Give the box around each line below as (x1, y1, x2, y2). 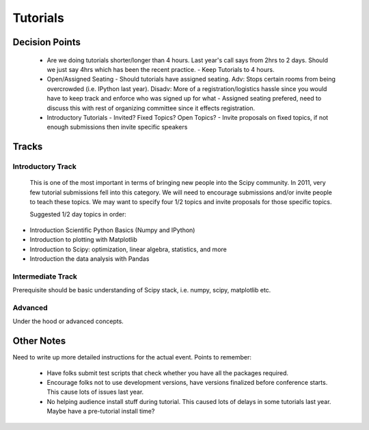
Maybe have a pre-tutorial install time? (46, 407, 155, 416)
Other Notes (12, 336, 66, 347)
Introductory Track (12, 162, 77, 171)
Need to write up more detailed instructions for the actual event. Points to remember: (12, 353, 252, 362)
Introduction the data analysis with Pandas (29, 255, 150, 263)
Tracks (12, 141, 43, 153)
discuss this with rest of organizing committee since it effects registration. (46, 103, 256, 112)
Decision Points (12, 36, 81, 48)
